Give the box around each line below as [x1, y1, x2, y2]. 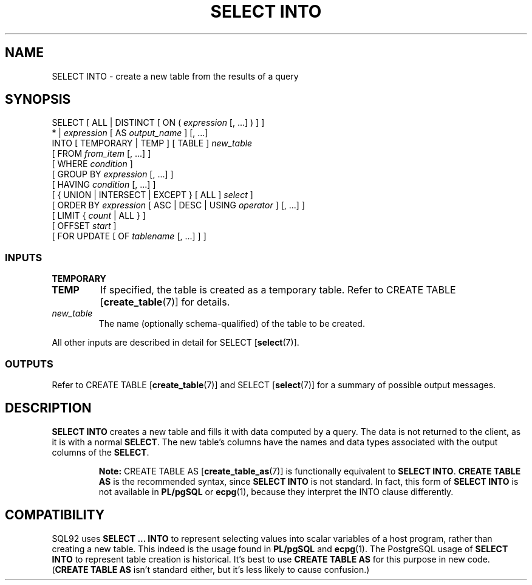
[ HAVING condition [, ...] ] [52, 179, 156, 190]
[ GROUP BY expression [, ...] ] [52, 169, 174, 180]
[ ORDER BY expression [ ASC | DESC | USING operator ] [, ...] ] [52, 200, 305, 211]
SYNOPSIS [5, 92, 71, 108]
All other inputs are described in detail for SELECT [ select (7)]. [52, 337, 299, 348]
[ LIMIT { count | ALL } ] [52, 210, 146, 221]
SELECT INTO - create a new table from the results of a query [52, 70, 299, 81]
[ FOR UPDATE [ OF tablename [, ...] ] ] [52, 231, 206, 242]
